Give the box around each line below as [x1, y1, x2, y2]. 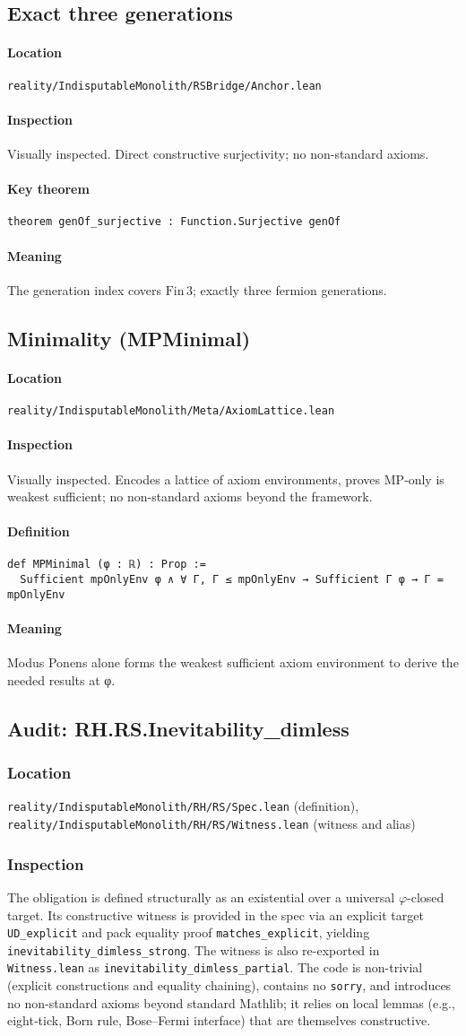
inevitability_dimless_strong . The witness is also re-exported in [7, 940, 380, 959]
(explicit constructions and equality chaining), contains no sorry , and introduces [7, 976, 452, 995]
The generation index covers [7, 280, 162, 299]
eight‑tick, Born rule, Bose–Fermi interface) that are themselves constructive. [7, 1011, 431, 1030]
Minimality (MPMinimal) [7, 324, 251, 352]
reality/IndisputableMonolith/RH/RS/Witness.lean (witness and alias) [7, 814, 416, 833]
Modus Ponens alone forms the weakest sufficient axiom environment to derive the [7, 653, 459, 672]
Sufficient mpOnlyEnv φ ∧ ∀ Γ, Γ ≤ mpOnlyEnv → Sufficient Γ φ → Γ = [20, 573, 444, 587]
